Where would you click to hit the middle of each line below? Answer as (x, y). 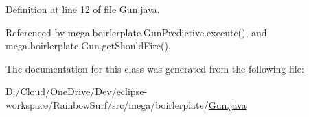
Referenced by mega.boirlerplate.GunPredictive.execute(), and (136, 32)
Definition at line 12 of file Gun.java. (83, 9)
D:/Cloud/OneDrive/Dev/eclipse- (77, 91)
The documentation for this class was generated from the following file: (155, 68)
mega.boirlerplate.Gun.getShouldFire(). (88, 45)
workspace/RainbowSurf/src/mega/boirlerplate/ (107, 104)
